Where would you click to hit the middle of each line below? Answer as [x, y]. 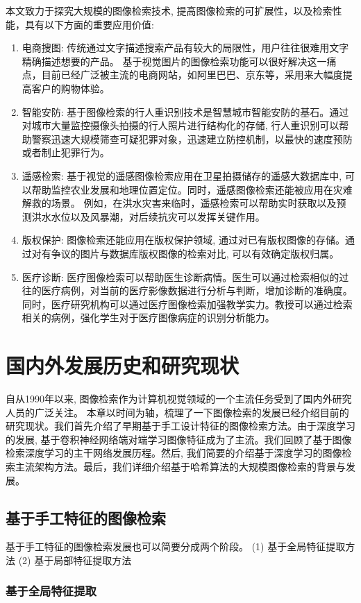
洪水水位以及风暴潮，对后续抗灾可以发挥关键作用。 [148, 216]
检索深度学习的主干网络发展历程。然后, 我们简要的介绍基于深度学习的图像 [174, 453]
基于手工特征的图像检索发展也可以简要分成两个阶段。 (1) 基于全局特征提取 [176, 546]
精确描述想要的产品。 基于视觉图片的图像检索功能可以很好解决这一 [174, 61]
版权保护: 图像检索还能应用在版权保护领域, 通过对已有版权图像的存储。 [183, 240]
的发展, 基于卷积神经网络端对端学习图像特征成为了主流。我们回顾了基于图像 [179, 439]
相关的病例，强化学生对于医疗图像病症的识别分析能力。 [148, 317]
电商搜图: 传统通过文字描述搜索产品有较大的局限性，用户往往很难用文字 [185, 48]
